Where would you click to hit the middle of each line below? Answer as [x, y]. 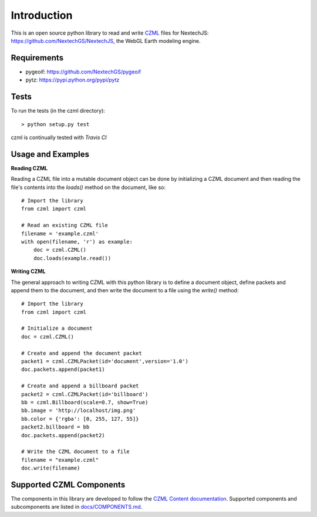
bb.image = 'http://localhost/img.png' [79, 410]
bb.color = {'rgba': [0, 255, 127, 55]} [80, 419]
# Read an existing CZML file [65, 225]
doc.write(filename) [51, 468]
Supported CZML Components [68, 484]
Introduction [42, 15]
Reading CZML [29, 168]
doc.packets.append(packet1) [63, 369]
